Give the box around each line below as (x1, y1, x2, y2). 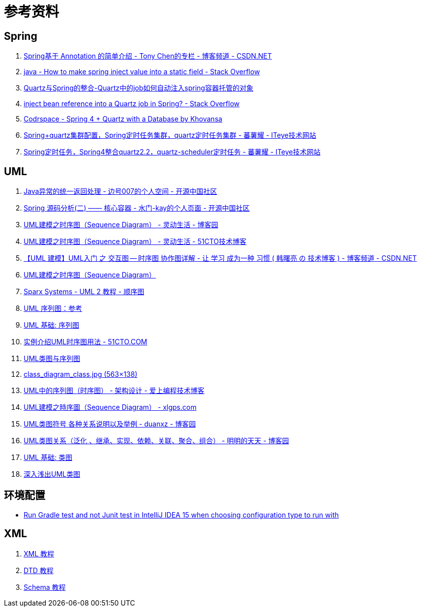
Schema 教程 (24, 582, 66, 591)
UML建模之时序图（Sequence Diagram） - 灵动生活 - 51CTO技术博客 (24, 237, 247, 246)
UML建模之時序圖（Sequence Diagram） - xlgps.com (24, 403, 197, 412)
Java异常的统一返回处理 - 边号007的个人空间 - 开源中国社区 (24, 187, 217, 196)
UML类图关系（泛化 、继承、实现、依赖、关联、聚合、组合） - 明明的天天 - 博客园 (24, 436, 289, 445)
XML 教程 (24, 549, 55, 558)
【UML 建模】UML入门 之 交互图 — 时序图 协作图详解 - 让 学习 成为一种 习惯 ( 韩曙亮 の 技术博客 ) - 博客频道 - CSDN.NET (24, 254, 417, 263)
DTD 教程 (24, 566, 54, 575)
